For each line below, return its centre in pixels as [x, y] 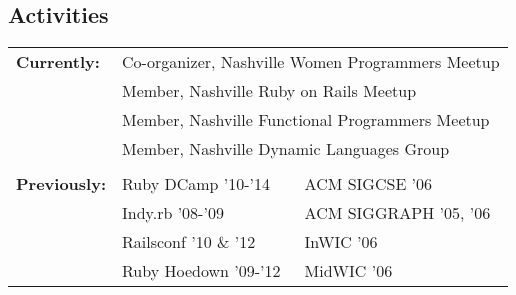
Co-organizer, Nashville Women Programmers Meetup [311, 62]
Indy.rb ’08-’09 [173, 213]
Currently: [58, 62]
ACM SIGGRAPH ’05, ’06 [397, 213]
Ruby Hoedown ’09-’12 [201, 271]
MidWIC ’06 [348, 271]
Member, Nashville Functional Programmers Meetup [306, 120]
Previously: [61, 184]
